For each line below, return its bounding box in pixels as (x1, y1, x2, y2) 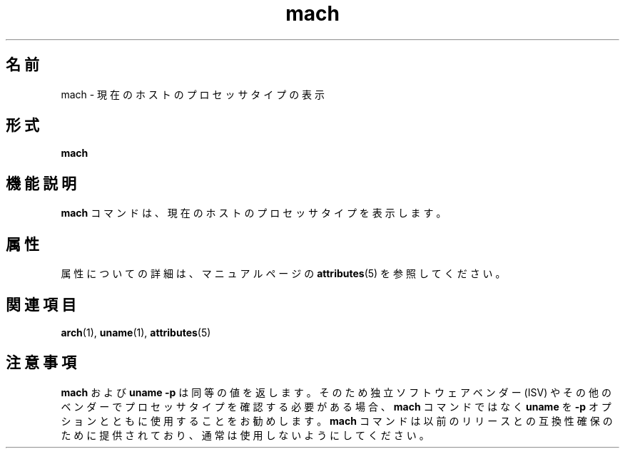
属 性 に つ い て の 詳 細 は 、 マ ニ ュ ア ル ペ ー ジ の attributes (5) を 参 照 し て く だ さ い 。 (61, 267, 506, 280)
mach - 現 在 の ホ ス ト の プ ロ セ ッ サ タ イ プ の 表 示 (61, 88, 325, 100)
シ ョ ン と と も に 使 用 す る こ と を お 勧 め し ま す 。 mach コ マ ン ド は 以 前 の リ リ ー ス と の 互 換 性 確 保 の (61, 414, 613, 427)
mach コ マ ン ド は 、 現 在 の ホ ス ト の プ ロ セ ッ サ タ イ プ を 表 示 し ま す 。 (61, 207, 447, 220)
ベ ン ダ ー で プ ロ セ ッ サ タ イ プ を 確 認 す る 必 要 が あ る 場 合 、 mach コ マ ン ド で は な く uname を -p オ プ (61, 400, 611, 413)
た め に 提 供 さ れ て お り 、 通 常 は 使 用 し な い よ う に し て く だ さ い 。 (61, 428, 430, 441)
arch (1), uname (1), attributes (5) (61, 326, 211, 339)
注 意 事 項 (6, 354, 76, 372)
